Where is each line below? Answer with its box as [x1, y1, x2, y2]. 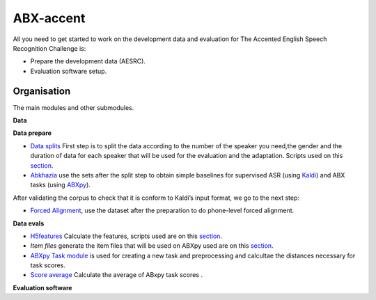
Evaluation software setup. [30, 67, 107, 75]
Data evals [13, 219, 45, 228]
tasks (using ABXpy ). [30, 181, 91, 189]
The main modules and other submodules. [13, 103, 134, 111]
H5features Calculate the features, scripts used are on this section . [30, 232, 223, 240]
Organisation [13, 85, 71, 97]
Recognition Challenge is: [13, 44, 86, 52]
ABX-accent [13, 10, 86, 26]
